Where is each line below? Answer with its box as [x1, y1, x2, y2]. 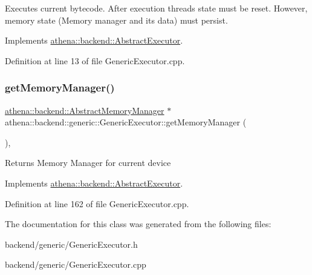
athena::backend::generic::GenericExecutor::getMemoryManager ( [5, 116, 247, 128]
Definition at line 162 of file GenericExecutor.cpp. [5, 197, 189, 210]
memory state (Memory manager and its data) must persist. [5, 13, 228, 26]
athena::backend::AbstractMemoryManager [5, 104, 164, 116]
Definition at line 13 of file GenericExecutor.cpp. [5, 54, 185, 67]
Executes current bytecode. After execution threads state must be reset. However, [5, 2, 308, 14]
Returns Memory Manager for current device [5, 156, 171, 169]
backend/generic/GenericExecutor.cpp [5, 258, 146, 271]
